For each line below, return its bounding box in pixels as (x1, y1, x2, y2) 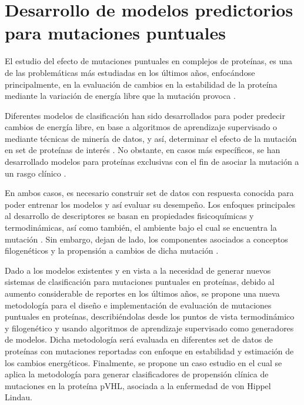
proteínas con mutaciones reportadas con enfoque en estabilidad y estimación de (5, 344, 294, 357)
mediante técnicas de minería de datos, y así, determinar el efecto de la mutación (5, 132, 297, 144)
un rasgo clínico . (5, 167, 66, 179)
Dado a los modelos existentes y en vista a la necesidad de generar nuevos (5, 264, 271, 276)
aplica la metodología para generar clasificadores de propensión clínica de (5, 368, 269, 380)
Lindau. (5, 391, 32, 403)
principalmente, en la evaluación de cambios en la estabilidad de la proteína (5, 78, 278, 90)
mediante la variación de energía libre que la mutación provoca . (5, 89, 236, 102)
